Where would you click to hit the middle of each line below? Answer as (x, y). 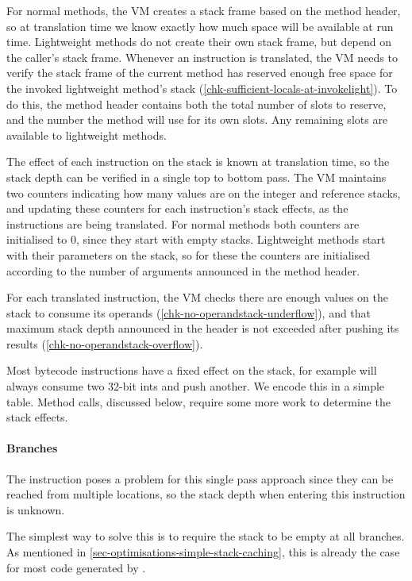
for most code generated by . (76, 567)
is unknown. (36, 509)
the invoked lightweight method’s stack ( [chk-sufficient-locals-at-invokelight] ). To (202, 88)
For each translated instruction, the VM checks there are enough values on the (197, 297)
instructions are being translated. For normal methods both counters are (183, 223)
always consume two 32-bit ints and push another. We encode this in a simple (196, 386)
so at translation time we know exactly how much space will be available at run (200, 26)
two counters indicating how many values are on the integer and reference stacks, (204, 192)
